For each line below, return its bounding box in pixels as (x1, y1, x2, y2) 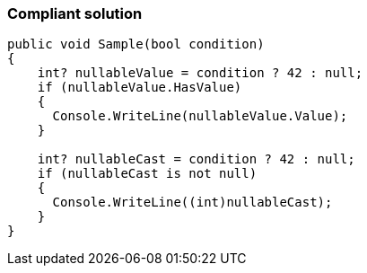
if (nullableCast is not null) (37, 166, 258, 181)
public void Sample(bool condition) (7, 37, 265, 52)
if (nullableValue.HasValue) (37, 80, 242, 95)
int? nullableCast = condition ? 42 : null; (37, 152, 355, 167)
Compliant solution (7, 4, 143, 22)
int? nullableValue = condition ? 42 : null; (37, 66, 363, 81)
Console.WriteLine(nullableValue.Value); (52, 109, 348, 124)
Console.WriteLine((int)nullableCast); (52, 195, 333, 210)
